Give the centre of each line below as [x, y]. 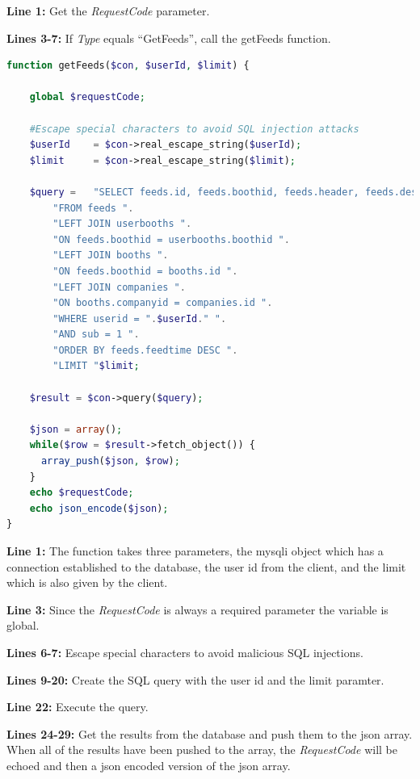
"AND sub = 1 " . [96, 335]
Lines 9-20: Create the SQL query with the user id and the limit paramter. [195, 679]
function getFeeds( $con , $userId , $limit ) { [128, 66]
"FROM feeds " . [93, 208]
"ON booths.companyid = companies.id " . [163, 303]
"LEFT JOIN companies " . [119, 287]
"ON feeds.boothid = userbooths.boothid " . [171, 239]
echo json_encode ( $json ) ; [99, 508]
